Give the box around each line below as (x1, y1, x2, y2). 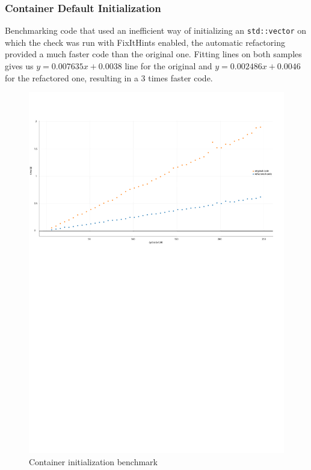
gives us (5, 60, 34, 72)
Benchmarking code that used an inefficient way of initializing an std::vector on (5, 24, 307, 37)
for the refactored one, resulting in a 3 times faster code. (5, 71, 213, 84)
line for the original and (125, 60, 212, 72)
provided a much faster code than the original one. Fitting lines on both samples (5, 48, 302, 60)
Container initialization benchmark (29, 455, 158, 468)
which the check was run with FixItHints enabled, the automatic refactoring (5, 36, 285, 48)
